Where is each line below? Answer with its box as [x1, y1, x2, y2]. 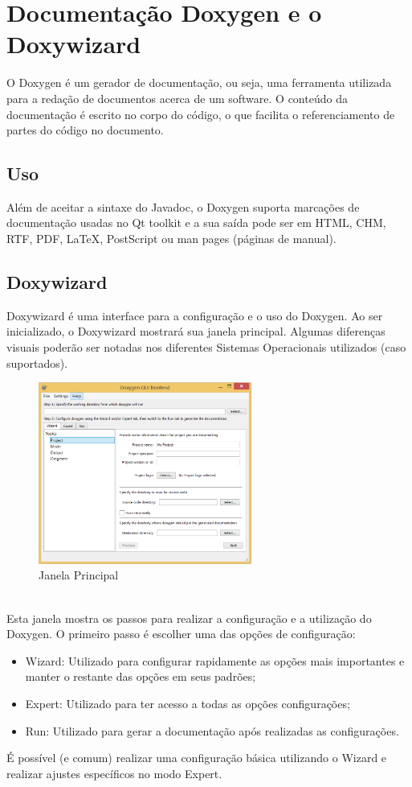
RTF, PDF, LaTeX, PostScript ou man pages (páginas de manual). [6, 230, 337, 247]
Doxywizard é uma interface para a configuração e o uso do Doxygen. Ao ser [6, 307, 383, 323]
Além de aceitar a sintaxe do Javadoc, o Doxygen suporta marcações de [6, 198, 360, 215]
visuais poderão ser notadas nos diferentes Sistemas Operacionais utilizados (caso [6, 339, 406, 356]
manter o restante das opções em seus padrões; [25, 668, 256, 685]
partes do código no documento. [6, 122, 164, 138]
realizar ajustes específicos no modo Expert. [6, 764, 222, 781]
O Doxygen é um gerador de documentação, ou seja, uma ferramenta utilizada [6, 74, 392, 91]
